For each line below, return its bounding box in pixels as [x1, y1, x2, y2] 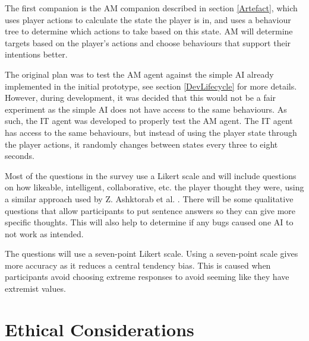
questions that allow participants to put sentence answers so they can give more [5, 204, 296, 216]
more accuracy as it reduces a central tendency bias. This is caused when [5, 259, 271, 271]
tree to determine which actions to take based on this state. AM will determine [5, 25, 293, 37]
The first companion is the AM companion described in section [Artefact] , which [5, 2, 298, 14]
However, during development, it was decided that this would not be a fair [5, 91, 276, 104]
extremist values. [5, 282, 66, 295]
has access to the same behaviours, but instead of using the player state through [5, 126, 297, 138]
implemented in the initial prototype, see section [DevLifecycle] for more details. [5, 79, 297, 92]
